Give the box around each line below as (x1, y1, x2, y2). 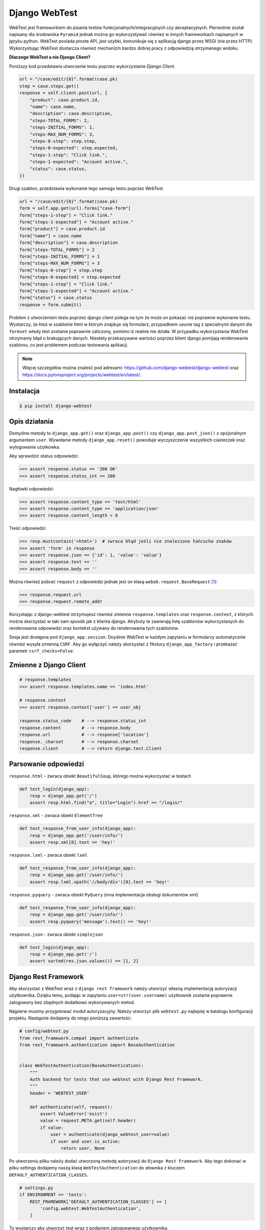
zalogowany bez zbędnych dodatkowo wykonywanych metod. (9, 999, 135, 1005)
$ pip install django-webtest (19, 403, 92, 408)
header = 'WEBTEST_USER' (29, 1090, 90, 1096)
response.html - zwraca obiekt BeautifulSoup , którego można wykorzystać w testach (9, 773, 191, 779)
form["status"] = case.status (19, 295, 92, 301)
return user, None (60, 1145, 105, 1151)
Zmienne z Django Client (9, 661, 86, 669)
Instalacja (9, 387, 40, 396)
